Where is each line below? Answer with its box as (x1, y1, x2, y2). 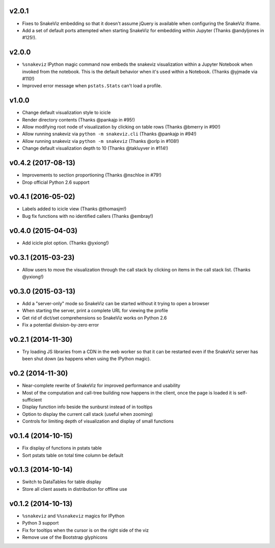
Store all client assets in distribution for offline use (22, 486, 127, 492)
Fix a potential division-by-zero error (22, 322, 99, 328)
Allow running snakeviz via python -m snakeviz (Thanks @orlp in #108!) (22, 138, 179, 144)
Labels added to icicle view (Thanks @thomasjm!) (22, 206, 127, 212)
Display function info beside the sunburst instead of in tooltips (22, 404, 153, 410)
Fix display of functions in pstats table (22, 445, 102, 451)
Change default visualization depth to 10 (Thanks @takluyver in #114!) (22, 145, 169, 152)
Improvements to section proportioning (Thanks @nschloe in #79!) (22, 172, 162, 178)
